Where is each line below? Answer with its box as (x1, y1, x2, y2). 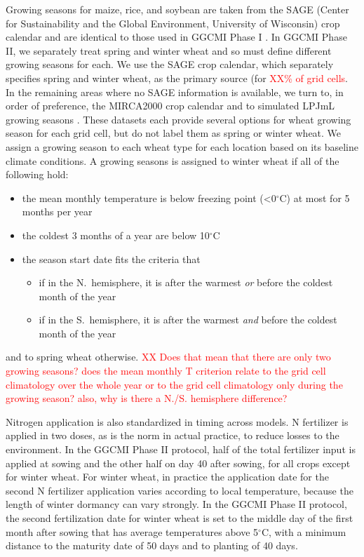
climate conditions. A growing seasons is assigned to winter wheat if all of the (6, 153, 339, 168)
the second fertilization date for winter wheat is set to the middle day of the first (6, 511, 353, 525)
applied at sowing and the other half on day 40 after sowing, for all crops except (6, 455, 351, 470)
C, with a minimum (261, 524, 346, 539)
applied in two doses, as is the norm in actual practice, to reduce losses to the (6, 428, 339, 443)
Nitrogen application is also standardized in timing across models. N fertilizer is (6, 414, 349, 429)
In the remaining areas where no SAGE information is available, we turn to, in (6, 84, 344, 99)
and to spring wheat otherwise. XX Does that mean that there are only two (6, 349, 331, 364)
